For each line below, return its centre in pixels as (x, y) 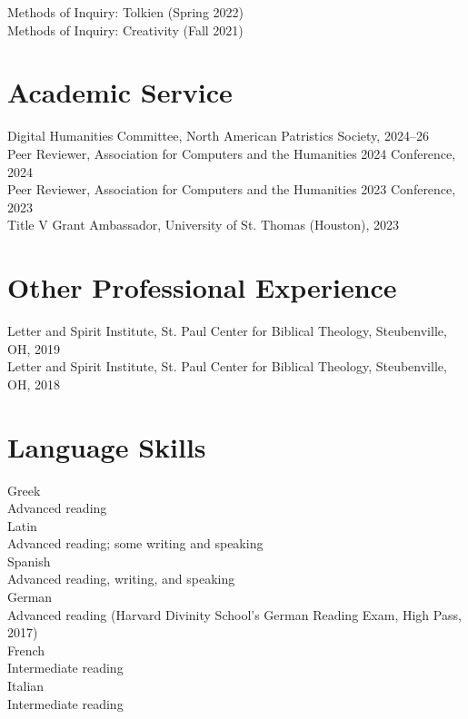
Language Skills (107, 446)
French (26, 650)
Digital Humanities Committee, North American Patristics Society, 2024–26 (218, 136)
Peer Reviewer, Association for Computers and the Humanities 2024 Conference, (232, 153)
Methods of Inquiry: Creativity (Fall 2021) (125, 30)
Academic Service (120, 92)
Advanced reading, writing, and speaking (121, 579)
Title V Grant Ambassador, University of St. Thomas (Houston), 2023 (204, 225)
